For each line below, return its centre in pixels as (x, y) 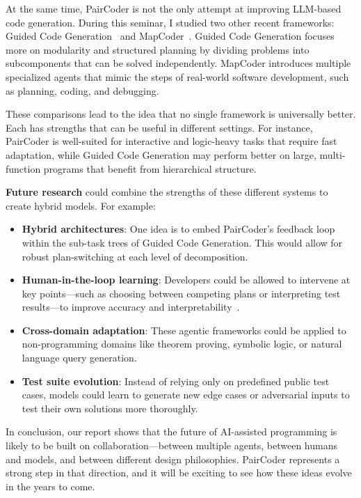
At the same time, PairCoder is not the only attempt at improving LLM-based (174, 8)
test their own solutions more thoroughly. (110, 408)
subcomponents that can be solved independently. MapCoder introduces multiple (178, 63)
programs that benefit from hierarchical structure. (150, 168)
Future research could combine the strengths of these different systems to (167, 192)
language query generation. (79, 358)
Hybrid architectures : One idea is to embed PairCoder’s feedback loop (178, 229)
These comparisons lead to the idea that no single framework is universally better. (181, 114)
